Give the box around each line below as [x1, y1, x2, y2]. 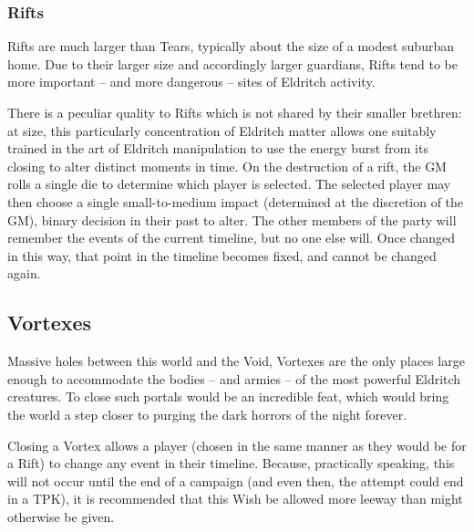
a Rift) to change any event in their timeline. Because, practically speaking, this [7, 454, 455, 473]
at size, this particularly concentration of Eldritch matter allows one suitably [7, 120, 437, 140]
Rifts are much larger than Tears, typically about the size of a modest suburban [7, 37, 454, 56]
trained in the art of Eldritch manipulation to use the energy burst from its [7, 139, 428, 158]
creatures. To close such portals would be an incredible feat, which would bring [7, 387, 449, 406]
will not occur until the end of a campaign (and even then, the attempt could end [7, 471, 464, 490]
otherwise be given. [7, 506, 115, 526]
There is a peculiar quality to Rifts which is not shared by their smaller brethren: [7, 103, 462, 121]
